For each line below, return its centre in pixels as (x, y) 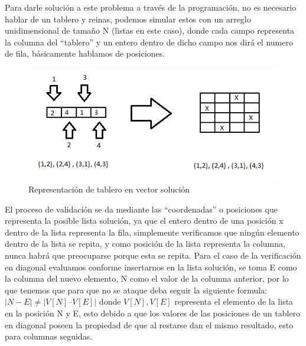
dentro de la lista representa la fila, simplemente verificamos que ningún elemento (152, 232)
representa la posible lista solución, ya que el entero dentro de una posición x (144, 221)
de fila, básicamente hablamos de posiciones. (85, 53)
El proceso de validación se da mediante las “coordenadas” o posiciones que (141, 209)
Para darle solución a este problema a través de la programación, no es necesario (151, 7)
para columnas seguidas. (49, 336)
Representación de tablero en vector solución (109, 189)
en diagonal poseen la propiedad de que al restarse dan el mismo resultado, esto (149, 324)
